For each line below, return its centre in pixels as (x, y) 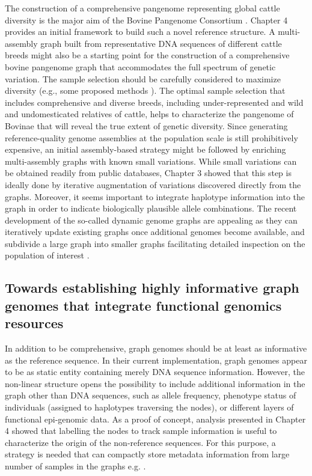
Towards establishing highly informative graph (152, 288)
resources (34, 323)
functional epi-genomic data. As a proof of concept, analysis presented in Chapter (155, 419)
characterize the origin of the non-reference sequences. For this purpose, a (140, 442)
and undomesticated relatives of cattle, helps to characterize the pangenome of (149, 114)
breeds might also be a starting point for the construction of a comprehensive (147, 55)
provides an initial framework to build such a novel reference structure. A (140, 32)
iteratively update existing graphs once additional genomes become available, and (155, 232)
